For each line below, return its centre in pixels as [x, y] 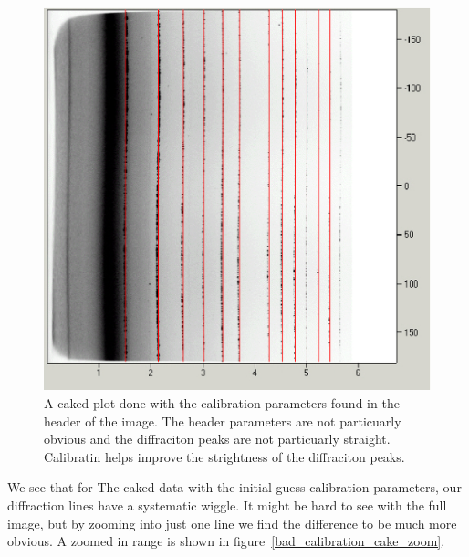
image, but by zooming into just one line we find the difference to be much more [232, 523]
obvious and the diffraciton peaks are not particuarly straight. [217, 439]
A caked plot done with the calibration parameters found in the [222, 403]
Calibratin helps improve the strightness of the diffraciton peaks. [224, 456]
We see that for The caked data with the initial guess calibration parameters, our [234, 487]
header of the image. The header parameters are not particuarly [223, 420]
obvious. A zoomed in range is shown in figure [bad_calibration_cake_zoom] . [226, 541]
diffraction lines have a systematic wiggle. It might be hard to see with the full [227, 505]
